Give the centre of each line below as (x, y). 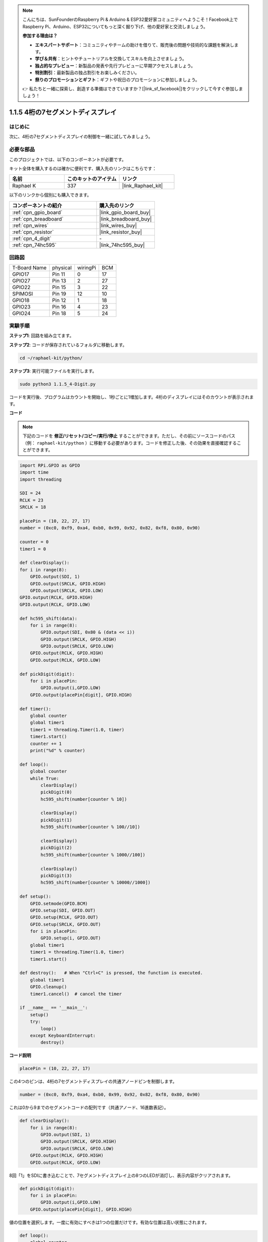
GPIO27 (21, 281)
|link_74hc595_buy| (122, 245)
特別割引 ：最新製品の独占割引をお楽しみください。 (87, 73)
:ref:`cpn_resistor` (33, 232)
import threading (41, 479)
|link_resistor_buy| (121, 232)
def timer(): (35, 709)
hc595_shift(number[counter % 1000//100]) (93, 855)
